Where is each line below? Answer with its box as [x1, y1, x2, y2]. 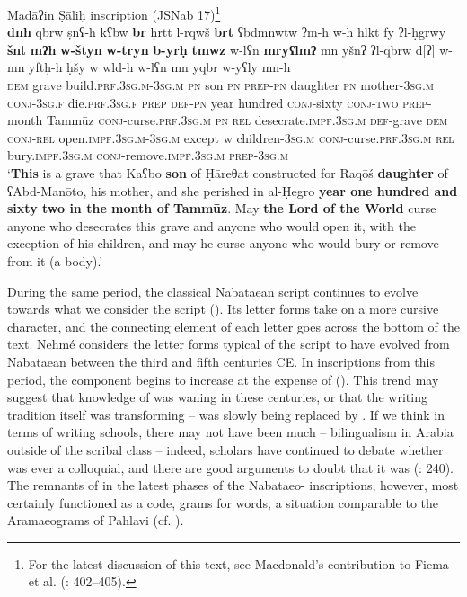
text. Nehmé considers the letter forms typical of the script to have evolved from [7, 334, 450, 353]
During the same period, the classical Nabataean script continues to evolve [7, 281, 419, 300]
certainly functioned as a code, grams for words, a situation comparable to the [7, 493, 439, 512]
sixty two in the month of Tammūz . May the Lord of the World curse [7, 199, 436, 218]
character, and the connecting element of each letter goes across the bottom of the [7, 316, 460, 335]
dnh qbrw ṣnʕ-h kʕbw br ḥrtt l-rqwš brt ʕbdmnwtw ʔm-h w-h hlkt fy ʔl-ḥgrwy [7, 22, 446, 41]
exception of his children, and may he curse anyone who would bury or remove [7, 234, 439, 253]
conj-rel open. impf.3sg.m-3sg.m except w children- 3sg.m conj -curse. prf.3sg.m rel [7, 128, 454, 147]
